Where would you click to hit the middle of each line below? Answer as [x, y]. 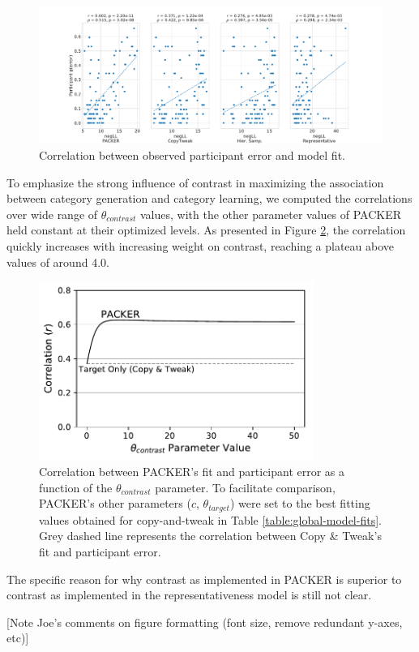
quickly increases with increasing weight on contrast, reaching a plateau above [201, 245]
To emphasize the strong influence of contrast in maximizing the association [195, 182]
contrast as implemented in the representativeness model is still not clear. [189, 595]
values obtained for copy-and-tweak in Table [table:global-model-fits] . [210, 519]
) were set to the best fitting [300, 503]
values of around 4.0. [58, 262]
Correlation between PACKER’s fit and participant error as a [192, 472]
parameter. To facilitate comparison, [245, 487]
